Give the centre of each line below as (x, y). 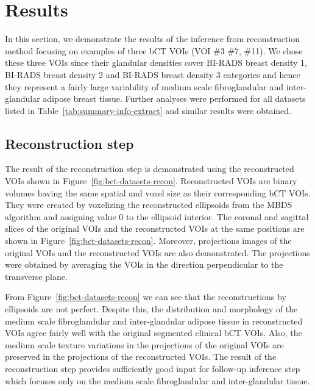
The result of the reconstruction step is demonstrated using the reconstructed (150, 169)
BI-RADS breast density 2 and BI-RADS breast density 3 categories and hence (153, 74)
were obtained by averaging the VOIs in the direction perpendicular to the (144, 264)
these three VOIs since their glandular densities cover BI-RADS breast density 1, (156, 63)
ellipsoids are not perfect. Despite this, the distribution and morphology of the (151, 309)
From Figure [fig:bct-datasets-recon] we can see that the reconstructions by (146, 297)
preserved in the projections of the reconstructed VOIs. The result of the (141, 357)
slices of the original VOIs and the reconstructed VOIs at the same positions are (155, 228)
